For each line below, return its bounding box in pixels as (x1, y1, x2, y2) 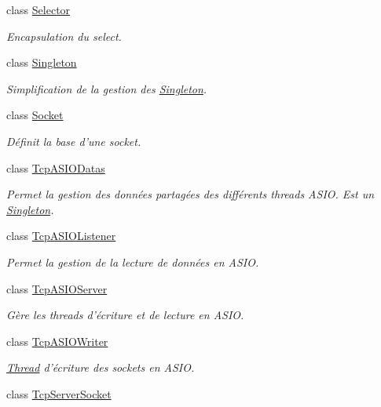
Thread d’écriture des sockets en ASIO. (6, 359, 195, 376)
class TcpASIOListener (6, 227, 116, 244)
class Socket (6, 107, 64, 123)
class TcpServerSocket (6, 385, 112, 402)
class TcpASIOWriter (6, 333, 108, 349)
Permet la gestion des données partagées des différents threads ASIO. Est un (6, 186, 375, 202)
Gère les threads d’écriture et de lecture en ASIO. (6, 307, 244, 323)
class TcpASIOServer (6, 280, 108, 296)
